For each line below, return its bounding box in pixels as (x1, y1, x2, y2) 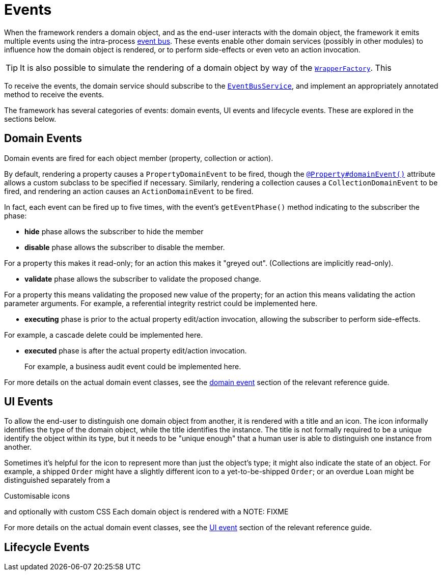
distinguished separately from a (4, 476, 110, 485)
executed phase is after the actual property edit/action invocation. (24, 346, 247, 355)
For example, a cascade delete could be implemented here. (4, 330, 203, 339)
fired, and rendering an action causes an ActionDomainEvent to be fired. (4, 186, 254, 196)
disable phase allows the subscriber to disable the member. (24, 242, 225, 252)
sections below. (4, 114, 57, 123)
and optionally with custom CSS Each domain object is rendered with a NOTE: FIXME (4, 507, 289, 516)
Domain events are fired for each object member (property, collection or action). (4, 153, 273, 162)
